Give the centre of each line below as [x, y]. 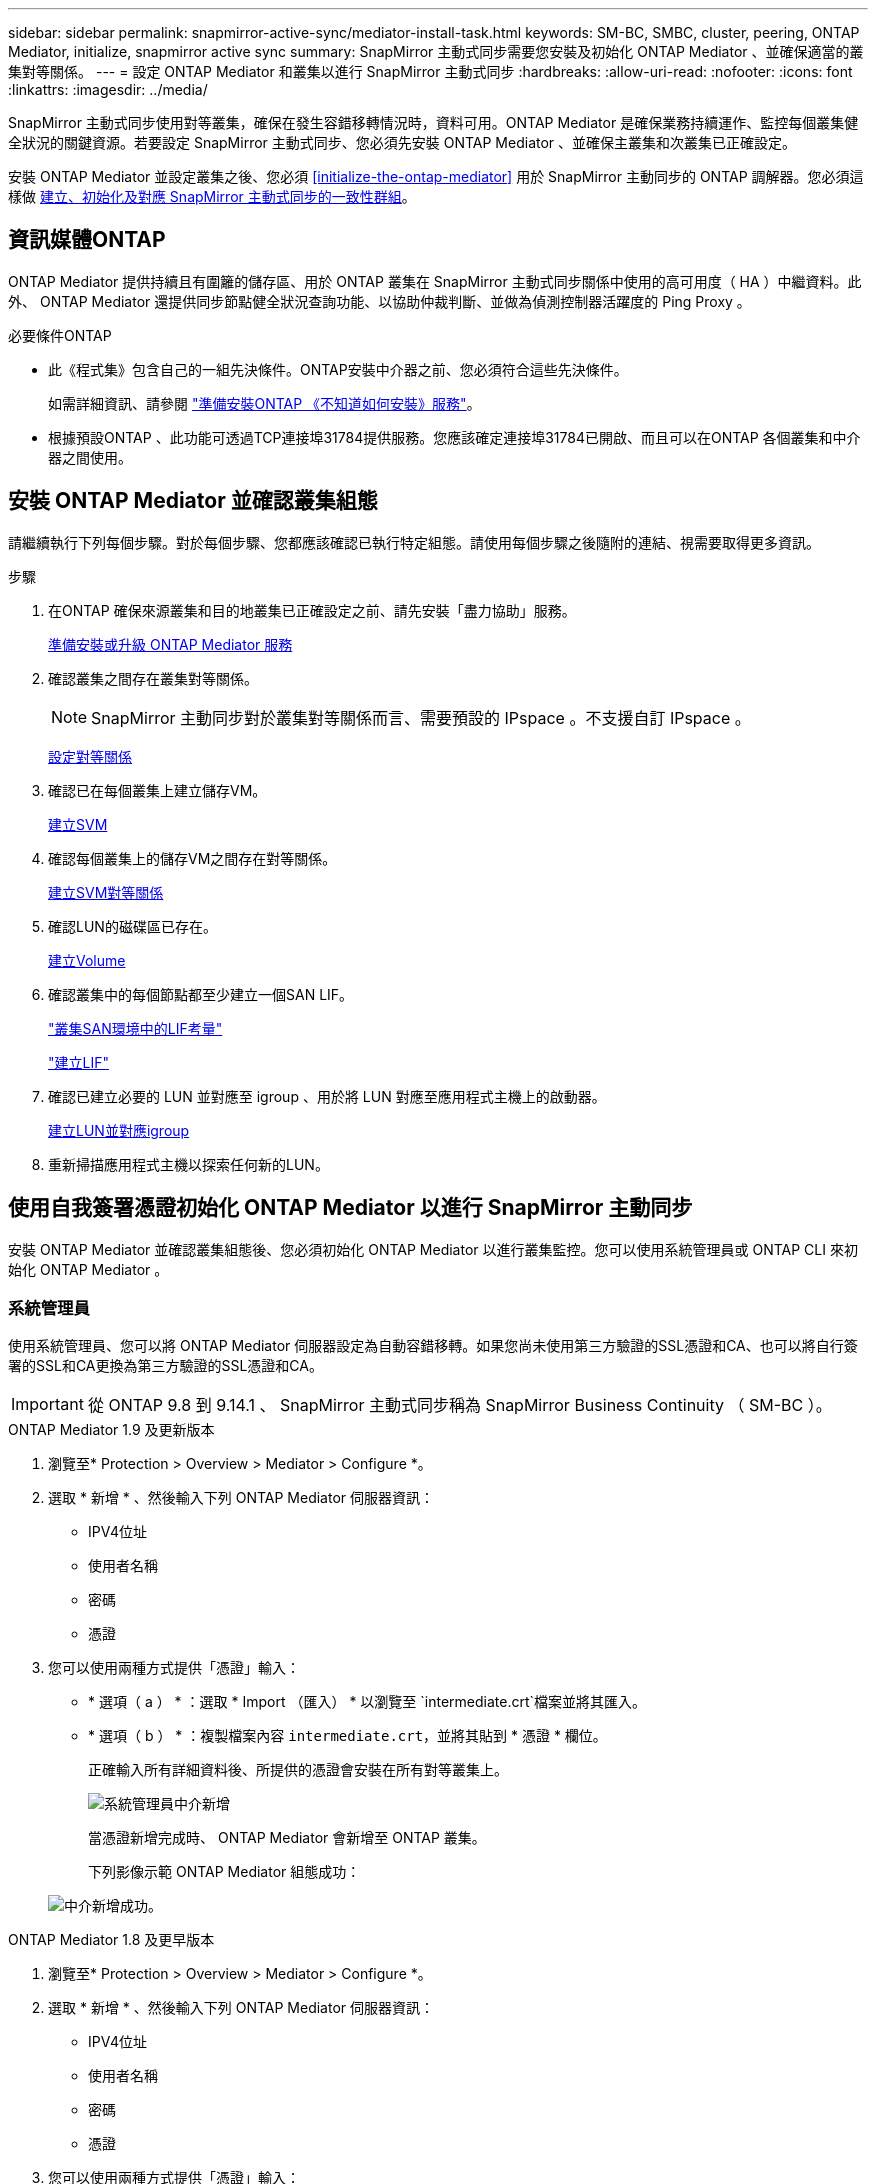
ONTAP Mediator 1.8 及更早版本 [111, 1940]
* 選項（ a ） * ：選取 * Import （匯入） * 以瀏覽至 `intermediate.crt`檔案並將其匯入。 [367, 1702]
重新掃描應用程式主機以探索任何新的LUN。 [188, 1164]
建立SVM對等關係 [106, 892]
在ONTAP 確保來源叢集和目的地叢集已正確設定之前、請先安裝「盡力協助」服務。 [312, 610]
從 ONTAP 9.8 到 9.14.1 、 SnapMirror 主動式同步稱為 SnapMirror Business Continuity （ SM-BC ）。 [459, 1405]
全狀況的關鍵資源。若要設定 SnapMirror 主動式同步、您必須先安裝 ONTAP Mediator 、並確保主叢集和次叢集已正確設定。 [402, 142]
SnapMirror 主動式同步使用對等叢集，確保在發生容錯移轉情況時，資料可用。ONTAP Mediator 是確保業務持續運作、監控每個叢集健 [433, 122]
